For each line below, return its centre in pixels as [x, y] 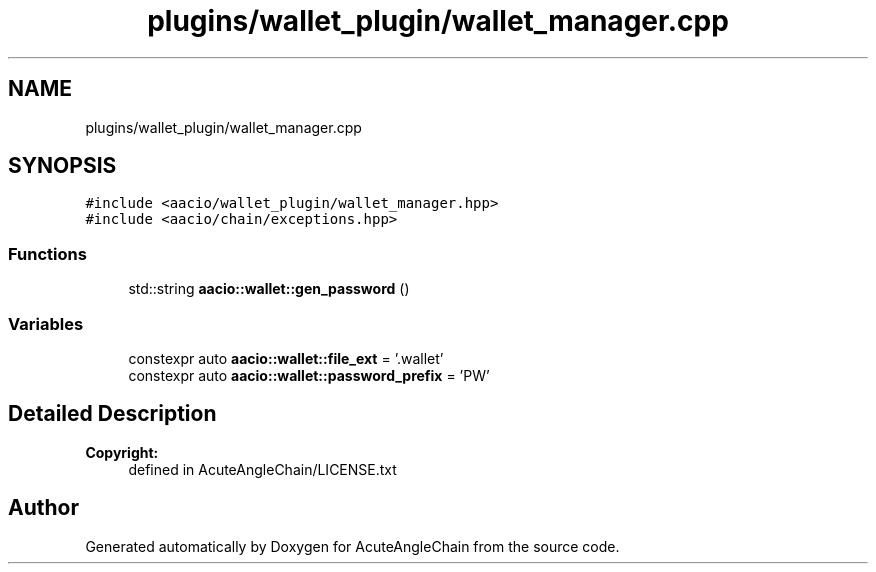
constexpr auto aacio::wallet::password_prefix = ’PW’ [309, 375]
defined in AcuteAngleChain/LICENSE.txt [262, 469]
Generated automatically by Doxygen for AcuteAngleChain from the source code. [352, 546]
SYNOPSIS [62, 166]
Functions [47, 253]
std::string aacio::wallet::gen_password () [269, 289]
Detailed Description [112, 414]
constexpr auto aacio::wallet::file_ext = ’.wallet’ [286, 358]
